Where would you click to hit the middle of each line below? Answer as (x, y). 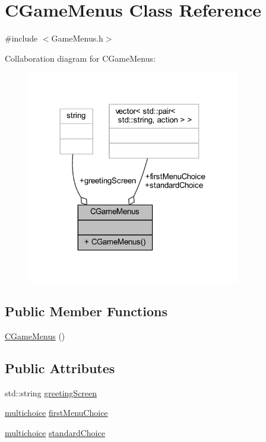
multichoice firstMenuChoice (56, 413)
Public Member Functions (86, 311)
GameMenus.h (77, 38)
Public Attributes (60, 368)
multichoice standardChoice (55, 433)
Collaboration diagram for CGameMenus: (80, 58)
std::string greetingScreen (51, 392)
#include (21, 38)
